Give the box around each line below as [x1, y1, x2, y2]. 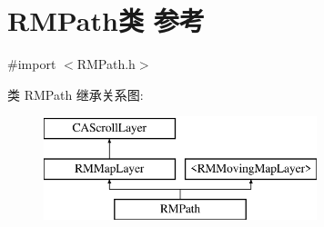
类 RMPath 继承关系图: [7, 84, 144, 104]
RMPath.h [76, 54, 136, 74]
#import [7, 54, 56, 74]
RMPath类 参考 [7, 2, 205, 39]
